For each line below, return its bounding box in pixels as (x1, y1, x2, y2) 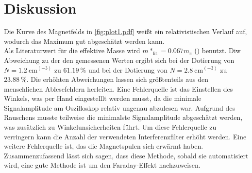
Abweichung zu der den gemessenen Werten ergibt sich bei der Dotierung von (4, 55, 235, 65)
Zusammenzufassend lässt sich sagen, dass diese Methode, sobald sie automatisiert (4, 150, 249, 160)
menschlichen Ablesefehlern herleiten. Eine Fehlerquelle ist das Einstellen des (4, 83, 233, 94)
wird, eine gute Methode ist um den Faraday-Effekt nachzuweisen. (4, 160, 201, 170)
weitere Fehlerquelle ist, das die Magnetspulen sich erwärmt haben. (4, 141, 203, 151)
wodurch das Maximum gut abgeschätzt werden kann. (4, 36, 165, 46)
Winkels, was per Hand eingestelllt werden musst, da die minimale (4, 93, 202, 103)
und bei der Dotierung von (88, 64, 168, 75)
